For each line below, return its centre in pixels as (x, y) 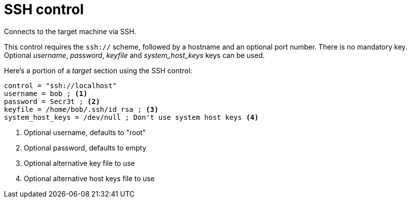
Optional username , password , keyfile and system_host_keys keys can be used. (134, 55)
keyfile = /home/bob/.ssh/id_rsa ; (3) (81, 109)
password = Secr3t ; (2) (52, 101)
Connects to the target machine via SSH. (70, 31)
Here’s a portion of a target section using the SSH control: (98, 70)
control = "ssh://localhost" (60, 85)
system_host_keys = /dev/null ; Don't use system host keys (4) (131, 117)
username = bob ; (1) (46, 93)
